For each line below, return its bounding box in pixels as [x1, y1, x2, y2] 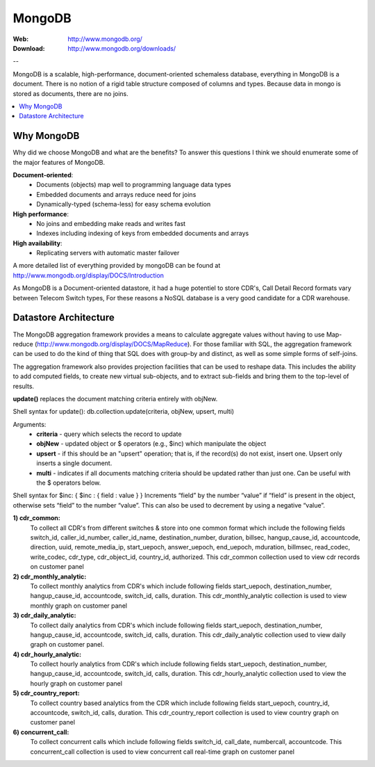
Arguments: [12, 420, 47, 428]
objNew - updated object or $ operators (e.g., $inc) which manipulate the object [36, 439, 267, 448]
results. [12, 382, 35, 390]
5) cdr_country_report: [12, 689, 80, 697]
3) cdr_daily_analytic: [12, 611, 76, 620]
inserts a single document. [36, 459, 112, 467]
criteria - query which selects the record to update [36, 430, 182, 438]
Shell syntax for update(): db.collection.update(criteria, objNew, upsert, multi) [12, 407, 235, 416]
